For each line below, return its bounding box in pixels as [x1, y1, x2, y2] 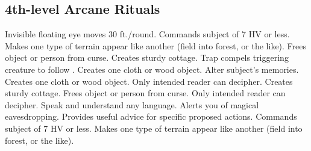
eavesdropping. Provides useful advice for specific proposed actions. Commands [5, 110, 297, 123]
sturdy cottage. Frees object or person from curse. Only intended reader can [5, 87, 286, 99]
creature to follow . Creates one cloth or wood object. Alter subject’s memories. [5, 63, 299, 75]
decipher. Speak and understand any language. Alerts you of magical [5, 98, 259, 111]
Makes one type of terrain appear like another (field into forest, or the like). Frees [5, 39, 307, 52]
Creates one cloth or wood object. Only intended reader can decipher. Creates [5, 75, 293, 87]
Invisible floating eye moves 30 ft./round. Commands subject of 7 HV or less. [5, 28, 290, 40]
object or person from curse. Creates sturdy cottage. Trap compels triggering [5, 51, 289, 64]
